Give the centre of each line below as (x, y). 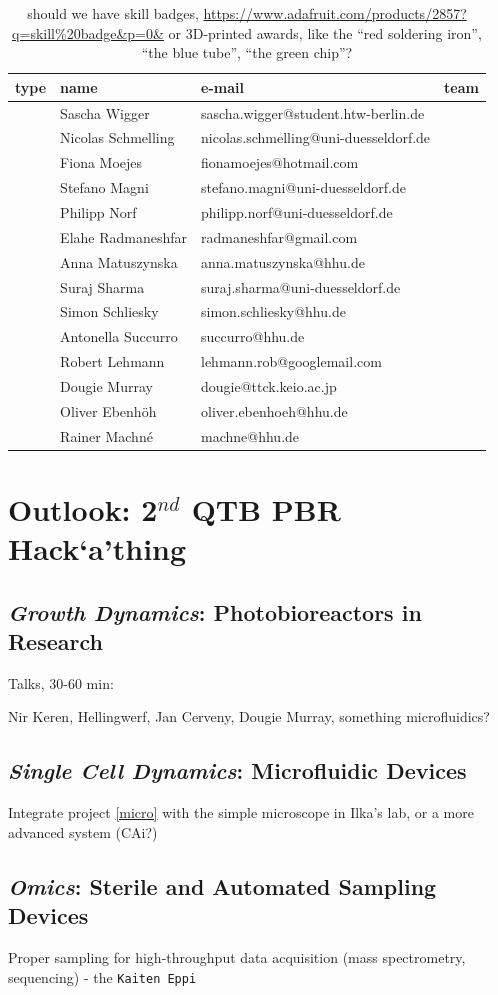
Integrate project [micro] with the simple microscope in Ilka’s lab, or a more (241, 812)
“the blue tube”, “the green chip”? (247, 52)
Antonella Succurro (119, 336)
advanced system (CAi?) (83, 831)
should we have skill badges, (113, 13)
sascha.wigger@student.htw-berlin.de (313, 112)
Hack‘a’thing (97, 548)
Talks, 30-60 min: (61, 682)
